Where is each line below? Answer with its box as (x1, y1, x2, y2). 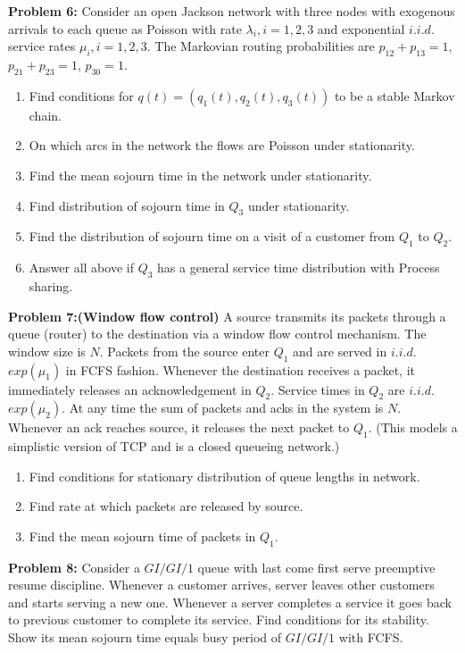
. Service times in (270, 380, 365, 398)
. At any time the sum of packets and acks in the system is (62, 398, 384, 417)
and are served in (293, 341, 387, 360)
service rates (8, 37, 76, 55)
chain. (29, 105, 62, 124)
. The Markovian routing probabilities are (146, 37, 375, 55)
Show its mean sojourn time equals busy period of (8, 628, 282, 647)
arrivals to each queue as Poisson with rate (8, 19, 242, 38)
